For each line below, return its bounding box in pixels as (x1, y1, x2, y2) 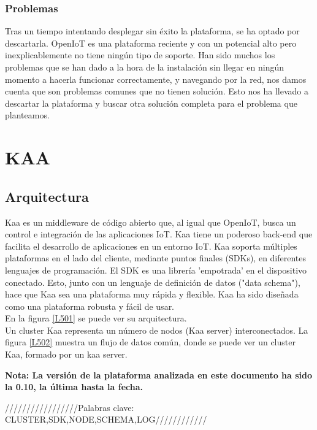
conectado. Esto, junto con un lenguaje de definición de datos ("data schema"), (5, 275, 300, 288)
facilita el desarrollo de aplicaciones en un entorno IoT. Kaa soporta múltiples (5, 239, 297, 252)
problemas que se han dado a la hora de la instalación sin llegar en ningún (5, 61, 285, 73)
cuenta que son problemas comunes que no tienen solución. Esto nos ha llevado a (5, 85, 308, 98)
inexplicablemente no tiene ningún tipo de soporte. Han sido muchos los (5, 48, 275, 61)
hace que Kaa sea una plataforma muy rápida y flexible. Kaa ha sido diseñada (5, 288, 299, 301)
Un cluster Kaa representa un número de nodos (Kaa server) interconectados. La (5, 323, 308, 336)
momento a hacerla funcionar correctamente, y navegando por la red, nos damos (5, 72, 307, 85)
